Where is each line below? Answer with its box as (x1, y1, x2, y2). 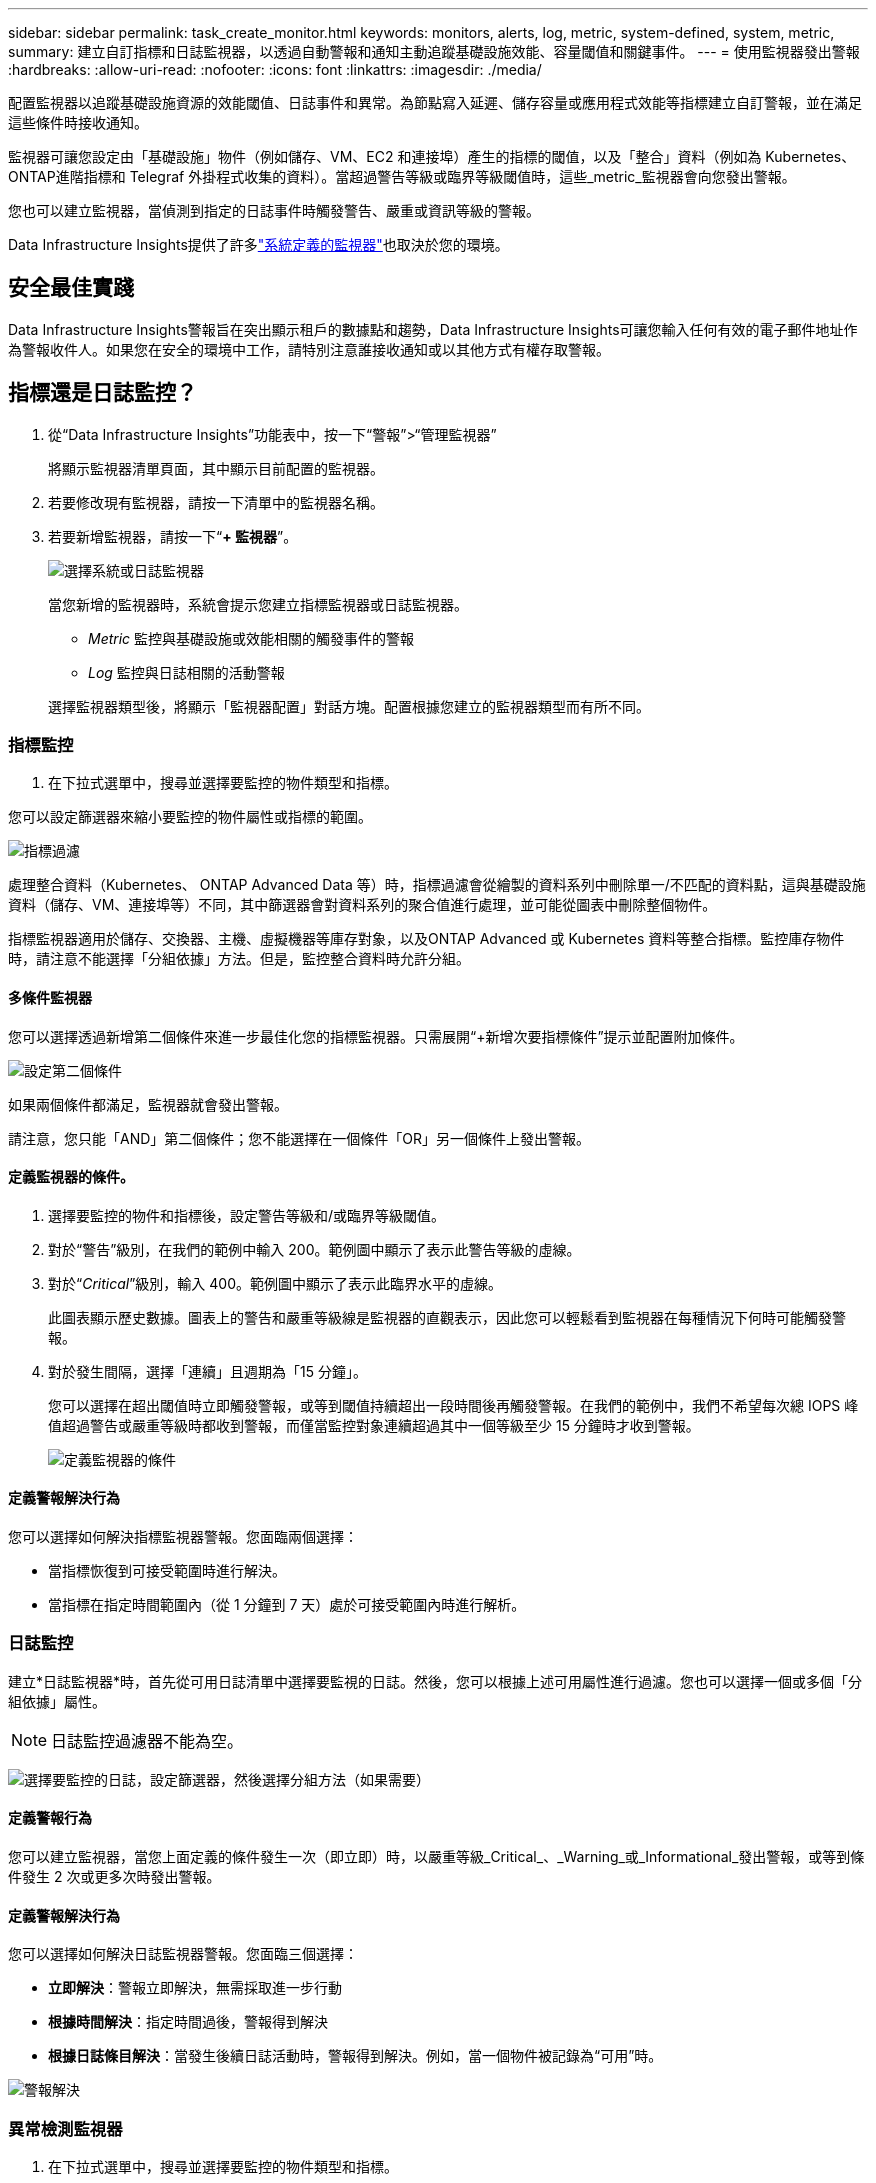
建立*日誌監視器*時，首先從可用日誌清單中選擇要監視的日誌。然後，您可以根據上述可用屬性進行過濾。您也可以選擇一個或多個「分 (8, 1672, 863, 1690)
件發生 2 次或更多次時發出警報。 (8, 1868, 221, 1886)
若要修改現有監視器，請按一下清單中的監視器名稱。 (48, 493, 384, 511)
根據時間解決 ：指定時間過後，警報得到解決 (48, 2013, 328, 2031)
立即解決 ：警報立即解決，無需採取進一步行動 (48, 1979, 342, 1997)
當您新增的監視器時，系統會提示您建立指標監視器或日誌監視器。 (48, 595, 468, 613)
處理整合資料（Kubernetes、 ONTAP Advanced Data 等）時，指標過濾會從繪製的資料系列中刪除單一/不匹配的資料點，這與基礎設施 (8, 876, 866, 894)
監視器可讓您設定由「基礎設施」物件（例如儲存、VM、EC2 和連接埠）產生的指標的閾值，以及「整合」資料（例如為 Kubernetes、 (8, 148, 856, 165)
